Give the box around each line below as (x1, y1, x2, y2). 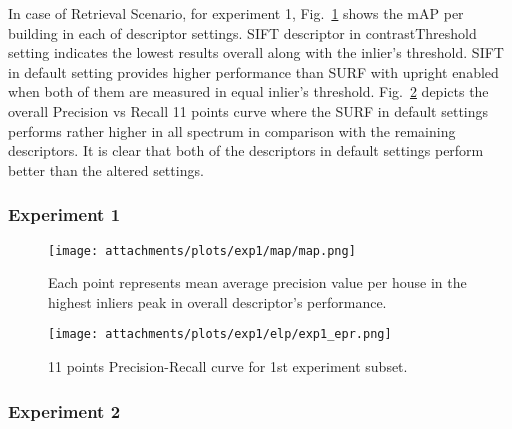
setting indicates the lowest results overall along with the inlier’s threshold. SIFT (8, 42, 504, 63)
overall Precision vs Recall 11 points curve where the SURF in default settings (8, 100, 489, 121)
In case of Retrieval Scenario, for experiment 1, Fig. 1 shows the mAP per (8, 3, 464, 23)
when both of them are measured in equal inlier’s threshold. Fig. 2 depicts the (8, 81, 489, 102)
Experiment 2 (8, 398, 121, 423)
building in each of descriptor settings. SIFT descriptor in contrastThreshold (8, 22, 477, 43)
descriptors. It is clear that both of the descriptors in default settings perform (8, 140, 484, 161)
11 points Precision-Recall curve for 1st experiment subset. (48, 356, 408, 377)
